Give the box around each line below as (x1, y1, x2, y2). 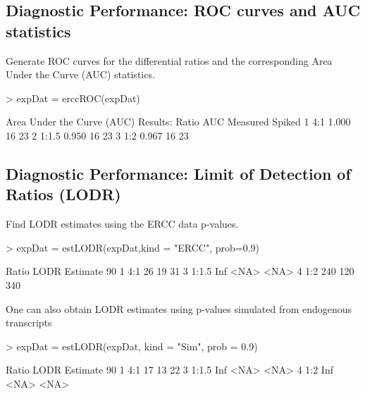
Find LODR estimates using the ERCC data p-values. (6, 216, 239, 231)
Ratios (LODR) (6, 183, 121, 205)
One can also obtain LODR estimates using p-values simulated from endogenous (6, 301, 352, 316)
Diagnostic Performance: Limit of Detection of (6, 162, 351, 184)
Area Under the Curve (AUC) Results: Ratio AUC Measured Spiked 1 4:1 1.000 (6, 114, 351, 129)
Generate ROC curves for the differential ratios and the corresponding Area (6, 53, 333, 68)
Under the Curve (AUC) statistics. (6, 67, 155, 82)
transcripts (6, 315, 52, 330)
